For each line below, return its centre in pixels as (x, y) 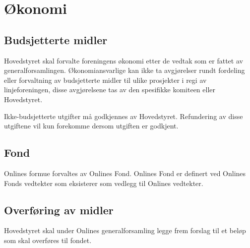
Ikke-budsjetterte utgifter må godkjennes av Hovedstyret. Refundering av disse (124, 116)
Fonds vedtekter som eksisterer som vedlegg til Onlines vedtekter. (104, 183)
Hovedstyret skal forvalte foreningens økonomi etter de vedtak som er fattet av (124, 60)
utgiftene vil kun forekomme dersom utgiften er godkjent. (91, 126)
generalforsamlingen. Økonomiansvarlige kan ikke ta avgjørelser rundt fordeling (125, 70)
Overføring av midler (59, 210)
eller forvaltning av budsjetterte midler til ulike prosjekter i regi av (105, 80)
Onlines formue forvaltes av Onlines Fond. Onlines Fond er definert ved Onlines (125, 173)
